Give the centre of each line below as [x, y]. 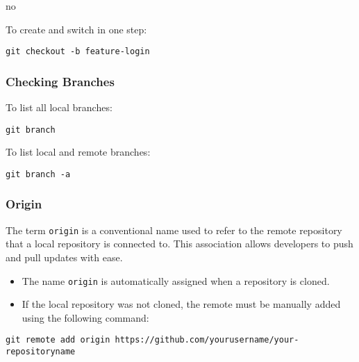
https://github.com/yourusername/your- [207, 340]
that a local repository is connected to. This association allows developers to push [179, 244]
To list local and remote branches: [78, 152]
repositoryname [41, 352]
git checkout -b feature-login [78, 52]
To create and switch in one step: [76, 29]
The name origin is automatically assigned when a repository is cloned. [176, 280]
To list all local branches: [59, 107]
